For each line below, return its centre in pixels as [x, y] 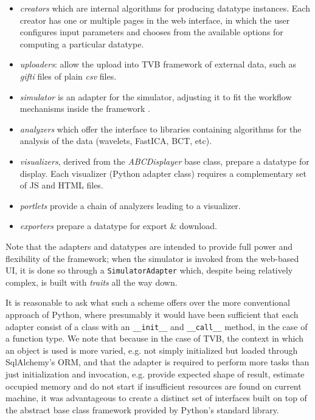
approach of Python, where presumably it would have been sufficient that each [152, 314]
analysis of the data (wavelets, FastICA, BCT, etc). [116, 141]
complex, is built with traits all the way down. [92, 282]
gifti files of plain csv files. [68, 76]
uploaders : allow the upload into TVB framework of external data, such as [158, 64]
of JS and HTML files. [61, 185]
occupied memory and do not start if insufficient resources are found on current [154, 386]
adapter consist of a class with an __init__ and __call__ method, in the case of [157, 326]
